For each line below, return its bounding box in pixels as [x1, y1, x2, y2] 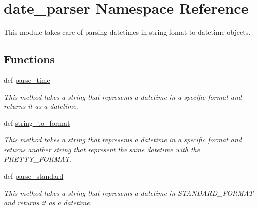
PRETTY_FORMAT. [4, 154, 72, 164]
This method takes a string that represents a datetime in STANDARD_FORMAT [4, 187, 254, 198]
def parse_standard [4, 171, 64, 181]
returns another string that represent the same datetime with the [4, 144, 200, 154]
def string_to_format [4, 117, 70, 128]
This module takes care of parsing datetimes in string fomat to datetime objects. [4, 27, 251, 37]
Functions [4, 51, 55, 67]
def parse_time [4, 74, 50, 85]
